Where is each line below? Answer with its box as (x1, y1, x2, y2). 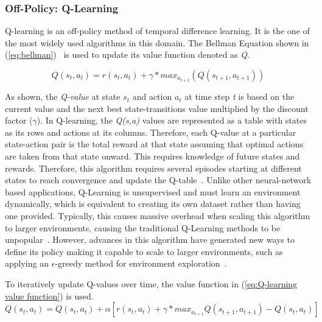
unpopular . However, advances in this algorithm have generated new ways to (5, 233, 295, 246)
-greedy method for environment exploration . (55, 257, 227, 270)
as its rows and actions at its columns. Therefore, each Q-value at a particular (5, 125, 296, 138)
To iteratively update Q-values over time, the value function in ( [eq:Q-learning (5, 278, 298, 290)
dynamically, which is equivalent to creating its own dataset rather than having (5, 197, 301, 210)
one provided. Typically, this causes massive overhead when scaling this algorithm (5, 209, 310, 222)
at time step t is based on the (184, 90, 295, 103)
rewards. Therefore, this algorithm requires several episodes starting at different (5, 161, 302, 174)
